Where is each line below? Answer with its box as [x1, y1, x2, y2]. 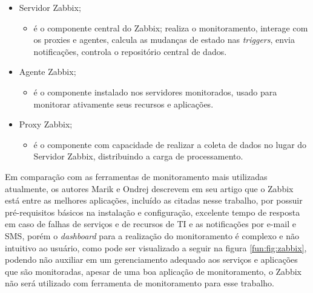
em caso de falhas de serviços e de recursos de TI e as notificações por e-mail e [5, 217, 296, 230]
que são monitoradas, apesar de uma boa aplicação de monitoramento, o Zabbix [5, 265, 301, 277]
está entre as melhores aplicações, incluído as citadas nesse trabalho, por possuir [5, 194, 303, 207]
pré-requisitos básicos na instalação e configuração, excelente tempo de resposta [5, 205, 300, 218]
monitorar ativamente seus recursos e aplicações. [33, 97, 214, 110]
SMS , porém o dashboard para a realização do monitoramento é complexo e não [5, 229, 299, 242]
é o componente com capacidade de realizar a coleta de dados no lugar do [33, 138, 307, 150]
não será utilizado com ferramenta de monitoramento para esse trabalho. [5, 277, 274, 289]
